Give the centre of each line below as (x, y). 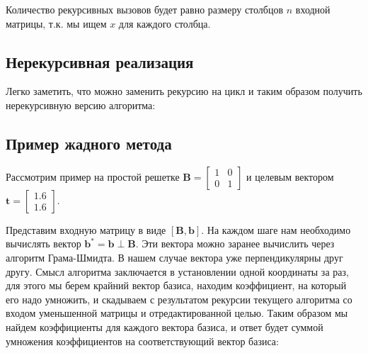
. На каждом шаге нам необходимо (276, 229)
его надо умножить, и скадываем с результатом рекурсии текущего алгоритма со (179, 299)
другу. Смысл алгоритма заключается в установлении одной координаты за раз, (177, 271)
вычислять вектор (44, 243)
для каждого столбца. (165, 23)
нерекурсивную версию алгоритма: (81, 105)
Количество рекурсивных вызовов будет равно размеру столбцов (145, 9)
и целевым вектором (290, 176)
